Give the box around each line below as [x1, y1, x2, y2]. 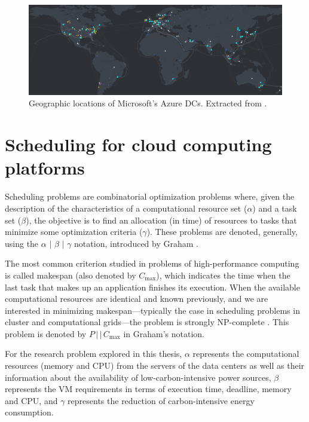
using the [5, 237, 39, 249]
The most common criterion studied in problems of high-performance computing [5, 257, 299, 270]
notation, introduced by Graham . [74, 237, 198, 249]
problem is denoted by [5, 327, 87, 340]
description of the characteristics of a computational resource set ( [5, 201, 247, 214]
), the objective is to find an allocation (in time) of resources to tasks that [26, 213, 297, 226]
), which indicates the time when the [156, 268, 290, 281]
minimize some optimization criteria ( [5, 225, 143, 238]
